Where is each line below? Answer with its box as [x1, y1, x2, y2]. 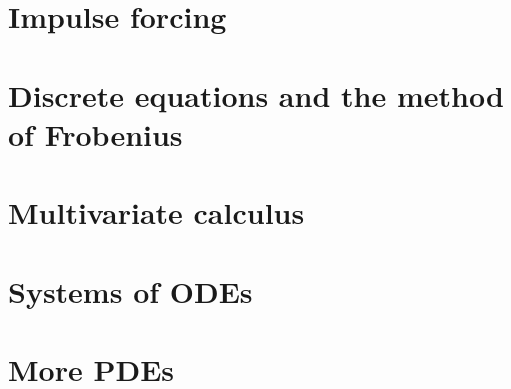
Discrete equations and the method [8, 74, 504, 115]
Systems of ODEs [8, 270, 253, 311]
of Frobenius [8, 113, 183, 154]
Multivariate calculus [8, 192, 305, 233]
